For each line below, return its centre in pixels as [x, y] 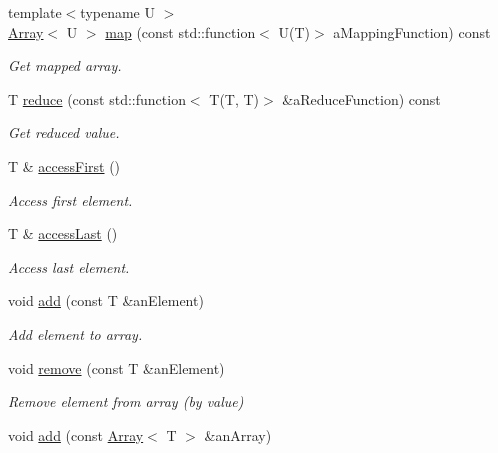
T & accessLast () [63, 233]
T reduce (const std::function [97, 98]
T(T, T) [234, 98]
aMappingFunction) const [412, 31]
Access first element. [70, 199]
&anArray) [238, 434]
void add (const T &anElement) [106, 300]
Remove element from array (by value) [126, 401]
